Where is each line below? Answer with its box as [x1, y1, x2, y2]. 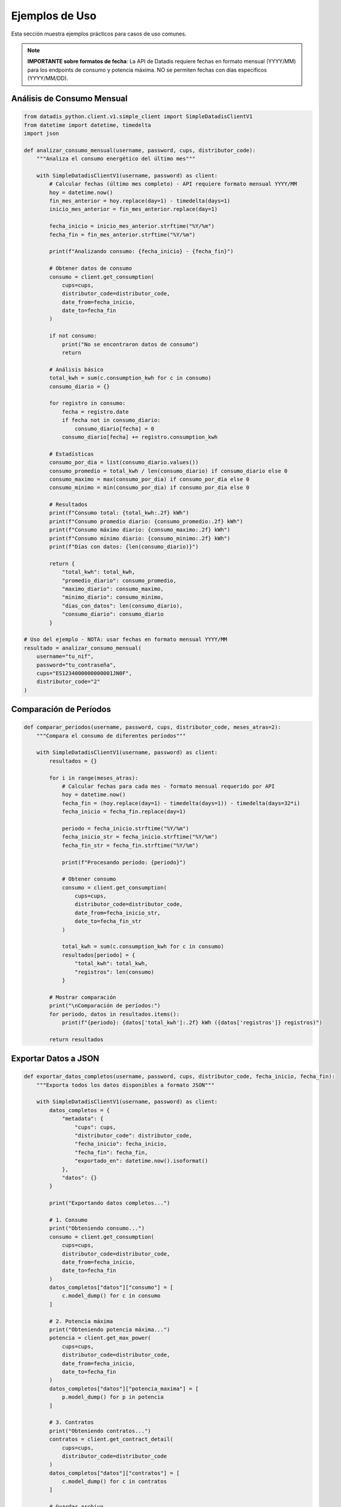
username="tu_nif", [36, 653, 95, 660]
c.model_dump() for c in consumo [61, 1292, 161, 1299]
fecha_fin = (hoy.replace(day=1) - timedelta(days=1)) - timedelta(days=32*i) [61, 799, 301, 807]
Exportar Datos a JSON [11, 1054, 99, 1064]
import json [23, 130, 60, 137]
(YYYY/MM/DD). [27, 75, 69, 82]
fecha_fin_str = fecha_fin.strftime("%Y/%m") [61, 842, 199, 849]
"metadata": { [61, 1115, 104, 1122]
